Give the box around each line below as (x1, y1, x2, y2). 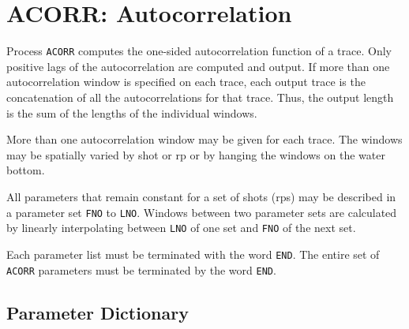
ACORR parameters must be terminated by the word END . (6, 261, 276, 278)
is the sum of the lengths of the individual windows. (6, 104, 257, 121)
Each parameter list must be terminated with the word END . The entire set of (6, 245, 380, 262)
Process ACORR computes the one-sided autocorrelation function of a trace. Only (6, 43, 392, 59)
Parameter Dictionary (6, 300, 189, 324)
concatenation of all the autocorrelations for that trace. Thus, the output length (6, 88, 394, 105)
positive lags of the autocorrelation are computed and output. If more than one (6, 58, 390, 74)
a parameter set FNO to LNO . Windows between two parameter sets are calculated (6, 204, 397, 220)
